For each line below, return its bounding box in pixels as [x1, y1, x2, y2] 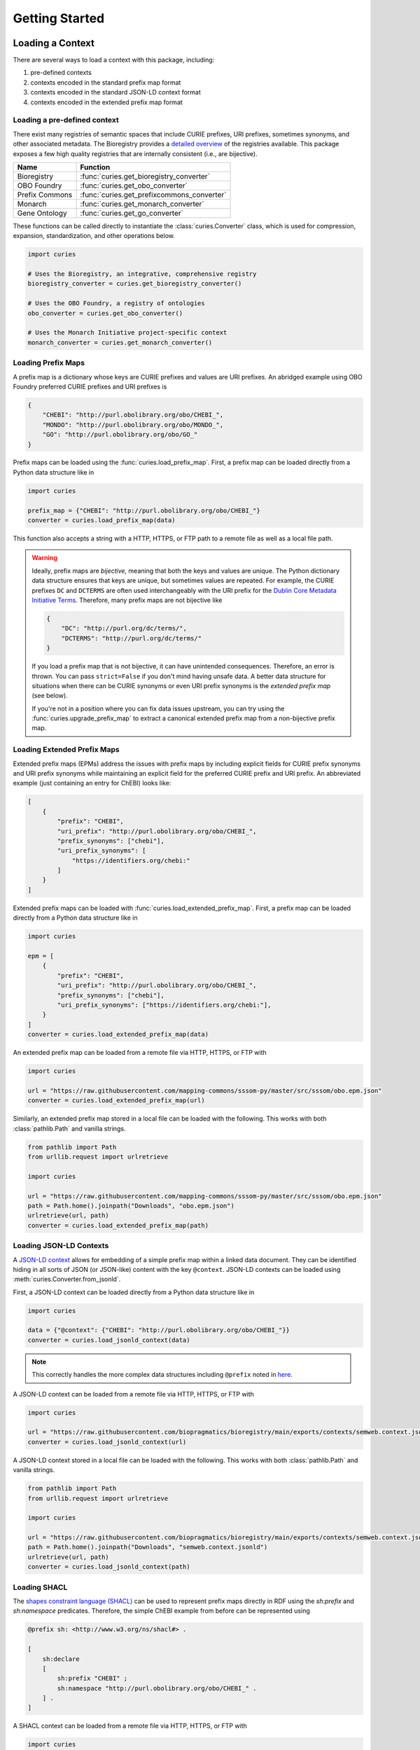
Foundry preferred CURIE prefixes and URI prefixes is [13, 382, 167, 391]
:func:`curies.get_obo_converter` [80, 181, 188, 190]
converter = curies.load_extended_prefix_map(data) [27, 1030, 209, 1039]
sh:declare [42, 1655, 80, 1662]
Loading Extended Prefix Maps [13, 745, 120, 755]
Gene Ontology [17, 208, 67, 218]
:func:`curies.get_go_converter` [80, 208, 183, 218]
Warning [31, 554, 57, 562]
